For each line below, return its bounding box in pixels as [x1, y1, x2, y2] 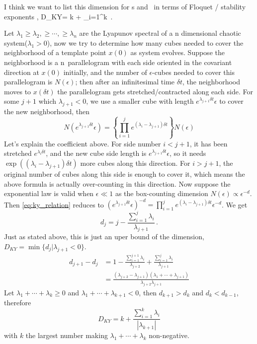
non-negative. [149, 330, 189, 341]
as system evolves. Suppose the [130, 47, 225, 58]
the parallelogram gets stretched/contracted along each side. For [57, 86, 253, 96]
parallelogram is [4, 76, 53, 87]
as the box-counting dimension [115, 188, 208, 199]
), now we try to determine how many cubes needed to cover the [47, 37, 244, 48]
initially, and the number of [63, 67, 147, 77]
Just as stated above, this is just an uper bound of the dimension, [4, 231, 204, 242]
